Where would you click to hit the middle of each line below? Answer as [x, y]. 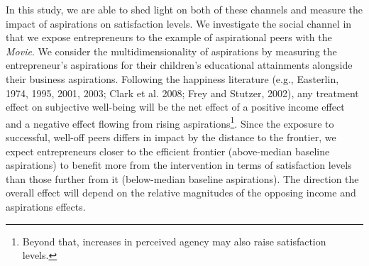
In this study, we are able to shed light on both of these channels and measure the [184, 9]
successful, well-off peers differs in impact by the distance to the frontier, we [171, 137]
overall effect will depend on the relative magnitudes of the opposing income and [181, 193]
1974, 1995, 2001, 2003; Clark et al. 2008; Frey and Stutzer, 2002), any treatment [182, 93]
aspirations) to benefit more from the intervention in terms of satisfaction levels [179, 165]
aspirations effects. [46, 206]
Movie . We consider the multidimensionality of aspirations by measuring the [171, 51]
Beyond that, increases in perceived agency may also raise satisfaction [174, 241]
